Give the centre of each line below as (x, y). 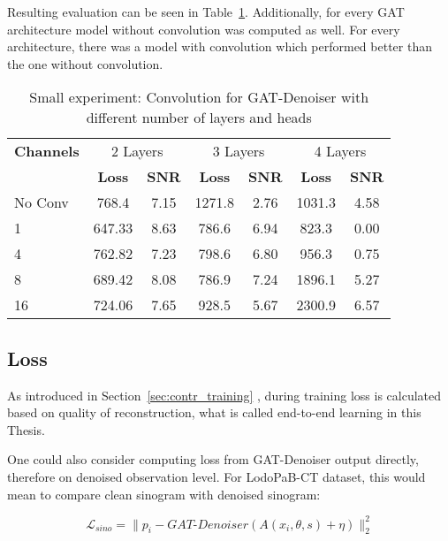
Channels (47, 151)
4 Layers (340, 151)
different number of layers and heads (199, 118)
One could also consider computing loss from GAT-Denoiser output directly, (213, 459)
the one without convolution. (85, 63)
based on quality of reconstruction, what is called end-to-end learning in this (214, 412)
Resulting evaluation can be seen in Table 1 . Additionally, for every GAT (206, 11)
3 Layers (239, 151)
